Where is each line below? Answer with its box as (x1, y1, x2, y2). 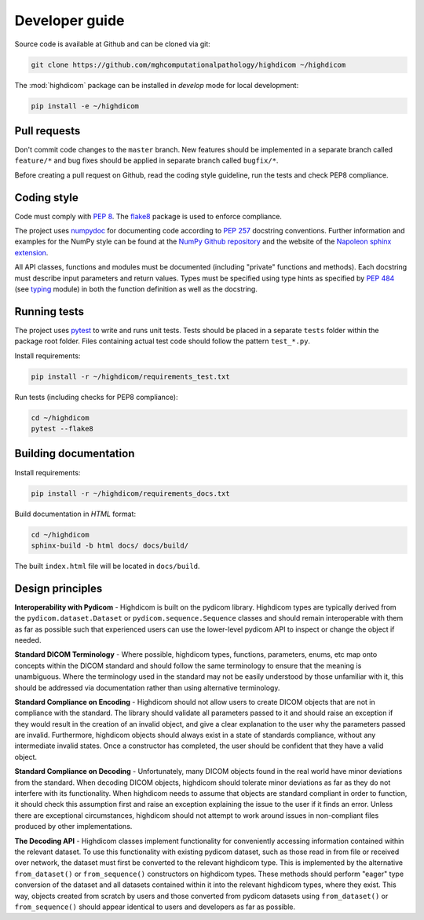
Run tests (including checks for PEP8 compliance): (14, 392, 178, 401)
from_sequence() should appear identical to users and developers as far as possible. (14, 902, 296, 911)
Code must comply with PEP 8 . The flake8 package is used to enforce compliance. (14, 211, 283, 221)
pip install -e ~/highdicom (31, 101, 139, 110)
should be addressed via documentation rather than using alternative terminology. (14, 683, 280, 692)
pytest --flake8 (31, 424, 94, 434)
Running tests (14, 305, 85, 318)
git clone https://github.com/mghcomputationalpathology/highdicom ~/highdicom (31, 60, 346, 69)
